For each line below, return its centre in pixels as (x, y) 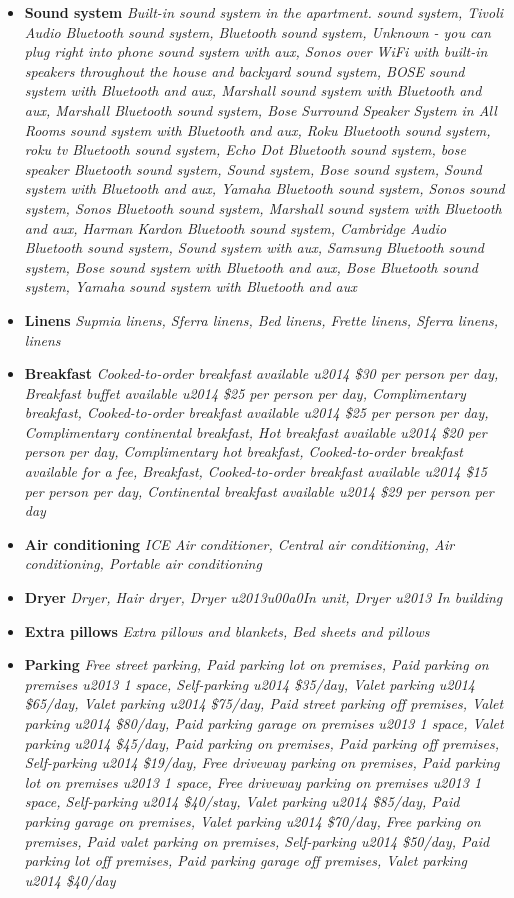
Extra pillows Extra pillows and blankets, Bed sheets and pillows (227, 630)
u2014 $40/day (70, 879)
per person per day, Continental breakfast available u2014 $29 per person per (259, 490)
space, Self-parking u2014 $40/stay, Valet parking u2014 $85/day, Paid (242, 801)
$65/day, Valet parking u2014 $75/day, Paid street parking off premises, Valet (264, 703)
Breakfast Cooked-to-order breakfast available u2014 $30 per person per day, (261, 373)
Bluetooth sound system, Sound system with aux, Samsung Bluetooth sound (254, 247)
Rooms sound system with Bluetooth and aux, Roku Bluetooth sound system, (257, 129)
